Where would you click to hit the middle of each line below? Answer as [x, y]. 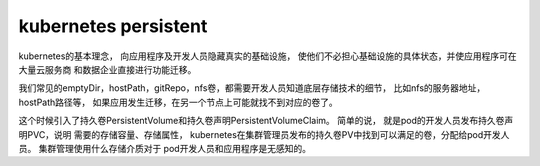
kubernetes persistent [113, 26]
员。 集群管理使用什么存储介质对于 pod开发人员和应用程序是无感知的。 [165, 148]
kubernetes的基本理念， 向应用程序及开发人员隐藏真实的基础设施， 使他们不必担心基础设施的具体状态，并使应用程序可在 [267, 56]
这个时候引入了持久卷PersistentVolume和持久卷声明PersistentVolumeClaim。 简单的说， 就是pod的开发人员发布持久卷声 [266, 121]
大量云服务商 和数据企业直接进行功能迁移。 [107, 69]
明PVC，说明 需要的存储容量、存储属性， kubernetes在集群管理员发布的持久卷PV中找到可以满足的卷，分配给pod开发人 [264, 134]
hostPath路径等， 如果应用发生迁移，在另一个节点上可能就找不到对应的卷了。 [178, 102]
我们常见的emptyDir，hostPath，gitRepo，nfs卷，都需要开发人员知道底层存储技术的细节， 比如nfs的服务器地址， [252, 88]
